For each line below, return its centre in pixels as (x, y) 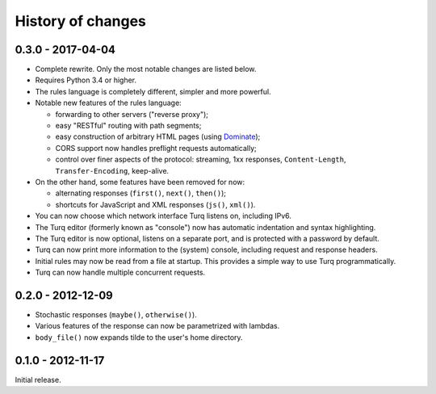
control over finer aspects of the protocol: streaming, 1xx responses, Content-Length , (201, 159)
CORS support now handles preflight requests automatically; (156, 148)
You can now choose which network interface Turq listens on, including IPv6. (163, 216)
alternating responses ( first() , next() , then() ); (140, 193)
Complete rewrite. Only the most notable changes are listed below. (146, 69)
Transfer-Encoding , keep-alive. (112, 170)
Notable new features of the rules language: (108, 103)
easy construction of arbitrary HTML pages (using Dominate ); (158, 136)
